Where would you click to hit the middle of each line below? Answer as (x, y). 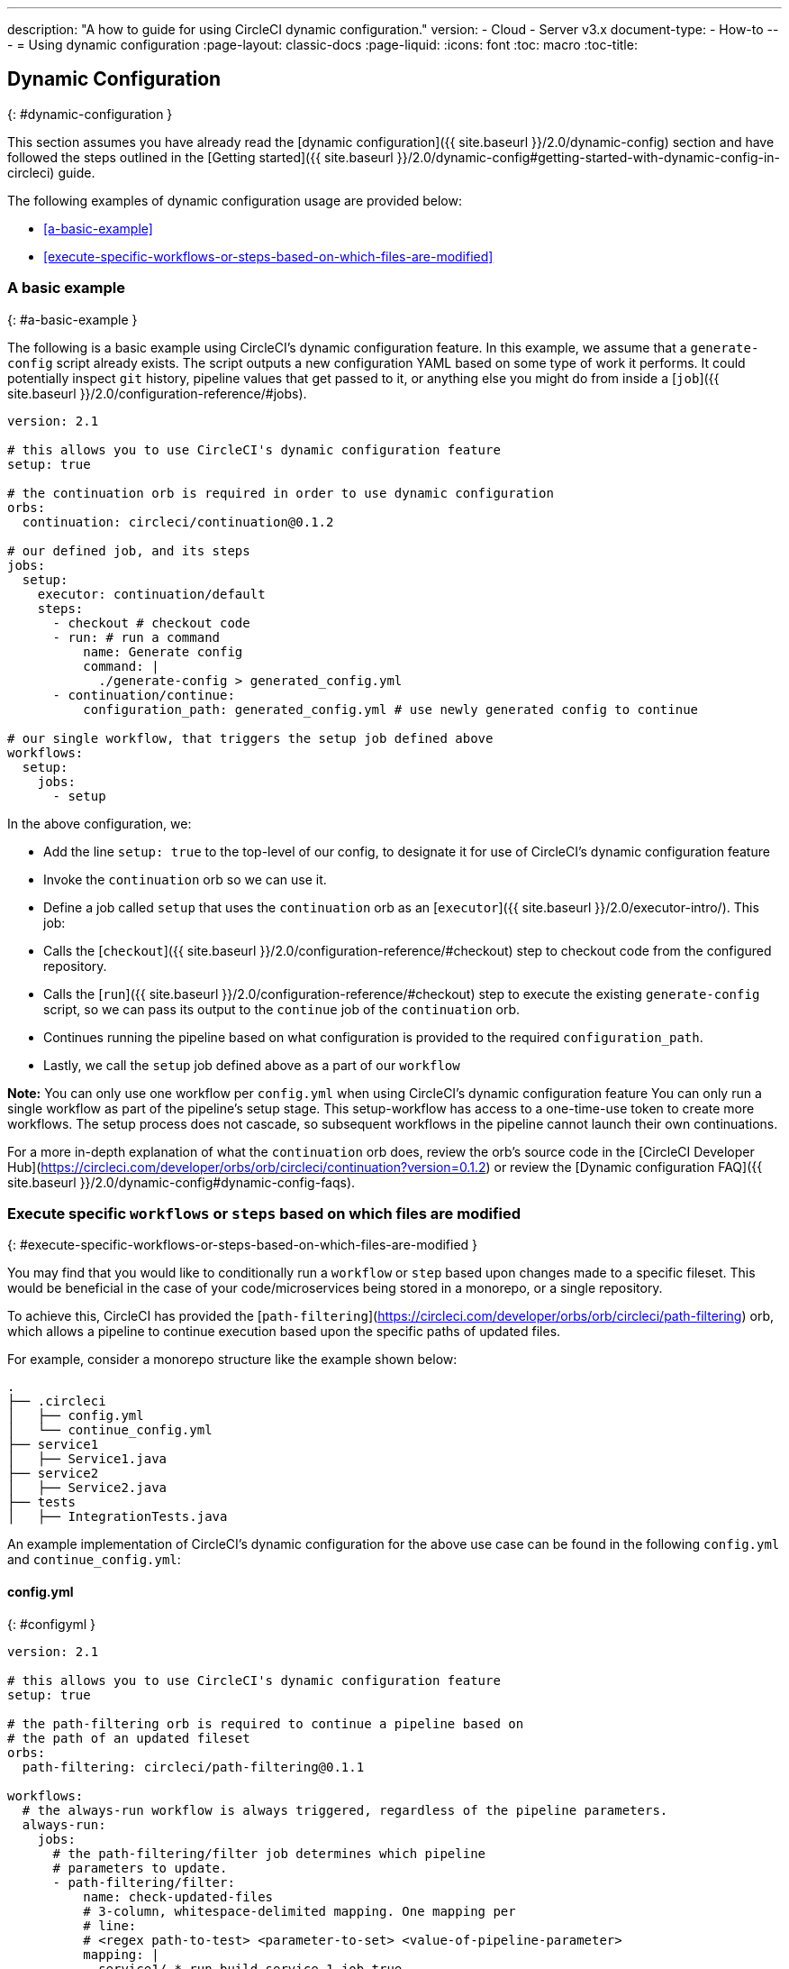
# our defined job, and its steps (129, 550)
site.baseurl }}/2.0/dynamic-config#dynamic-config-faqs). (181, 1182)
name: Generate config (163, 651)
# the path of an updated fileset (129, 1738)
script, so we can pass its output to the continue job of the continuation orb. (282, 1009)
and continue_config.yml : (94, 1560)
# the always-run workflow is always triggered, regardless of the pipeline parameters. (345, 1810)
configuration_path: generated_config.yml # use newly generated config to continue (391, 709)
